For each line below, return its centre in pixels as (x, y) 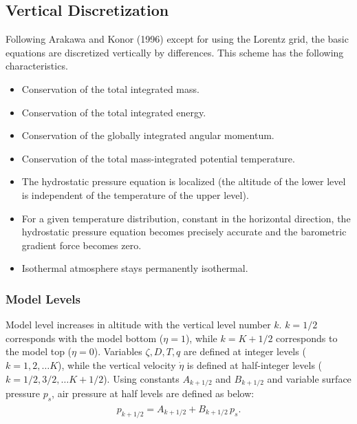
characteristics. (37, 66)
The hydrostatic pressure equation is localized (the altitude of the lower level (184, 181)
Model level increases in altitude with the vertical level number (138, 325)
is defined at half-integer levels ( (255, 364)
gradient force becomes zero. (82, 245)
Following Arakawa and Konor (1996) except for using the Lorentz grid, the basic (177, 39)
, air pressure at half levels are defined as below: (153, 393)
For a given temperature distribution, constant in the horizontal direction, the (186, 218)
